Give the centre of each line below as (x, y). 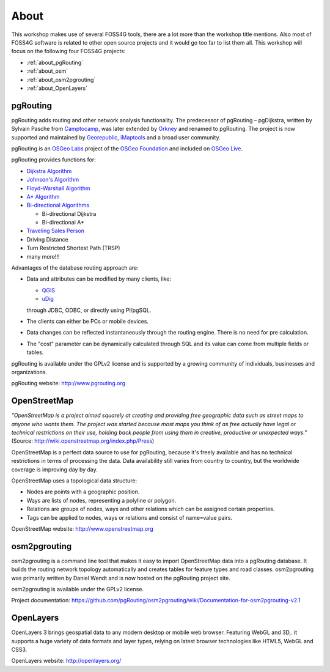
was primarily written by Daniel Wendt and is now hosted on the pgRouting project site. (121, 578)
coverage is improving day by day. (54, 469)
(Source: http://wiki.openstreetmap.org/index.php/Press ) (83, 441)
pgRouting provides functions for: (53, 160)
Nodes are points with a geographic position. (83, 492)
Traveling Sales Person (56, 231)
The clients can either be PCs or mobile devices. (88, 321)
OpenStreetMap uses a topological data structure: (74, 481)
